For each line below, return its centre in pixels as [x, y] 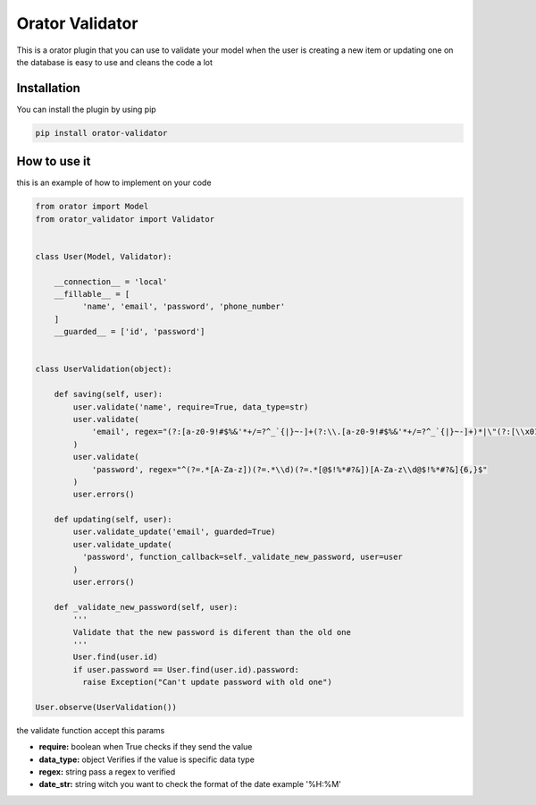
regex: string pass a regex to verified [107, 772]
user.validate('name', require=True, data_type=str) [191, 407]
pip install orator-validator [101, 133]
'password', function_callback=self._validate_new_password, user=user [243, 557]
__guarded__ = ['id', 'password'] [130, 332]
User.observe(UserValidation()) [106, 707]
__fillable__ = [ [92, 294]
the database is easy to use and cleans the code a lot [115, 62]
